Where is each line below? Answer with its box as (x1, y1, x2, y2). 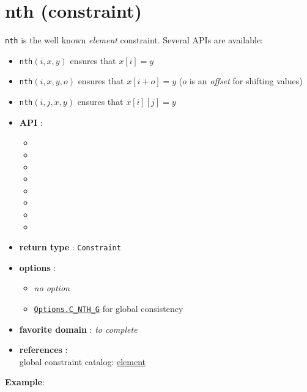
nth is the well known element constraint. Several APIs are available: (5, 34, 263, 46)
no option (34, 281, 70, 294)
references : (19, 343, 68, 356)
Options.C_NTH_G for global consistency (34, 302, 183, 314)
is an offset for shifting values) (189, 74, 303, 87)
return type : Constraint (19, 241, 121, 253)
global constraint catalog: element (19, 355, 146, 368)
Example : (5, 376, 45, 388)
